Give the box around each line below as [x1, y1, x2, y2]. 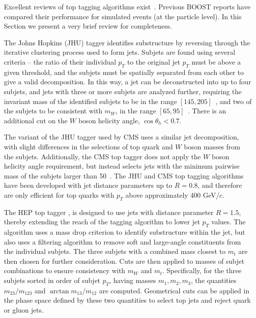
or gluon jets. [4, 305, 44, 315]
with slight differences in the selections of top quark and [4, 141, 173, 151]
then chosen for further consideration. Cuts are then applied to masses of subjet [4, 255, 245, 266]
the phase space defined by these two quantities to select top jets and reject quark [4, 295, 251, 305]
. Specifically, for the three [162, 265, 242, 276]
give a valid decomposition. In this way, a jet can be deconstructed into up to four [4, 76, 252, 87]
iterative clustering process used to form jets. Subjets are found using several [4, 47, 235, 57]
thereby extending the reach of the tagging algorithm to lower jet [4, 216, 200, 227]
